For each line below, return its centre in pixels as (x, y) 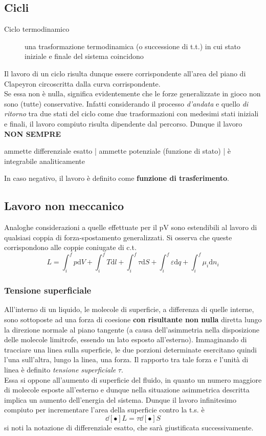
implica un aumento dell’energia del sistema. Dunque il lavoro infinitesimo (120, 399)
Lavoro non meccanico (64, 206)
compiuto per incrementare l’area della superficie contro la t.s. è (104, 410)
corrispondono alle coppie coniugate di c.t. (70, 247)
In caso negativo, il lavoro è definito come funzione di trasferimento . (117, 178)
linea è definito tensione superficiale (60, 369)
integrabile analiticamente (45, 161)
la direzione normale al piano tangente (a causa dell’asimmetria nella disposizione (132, 329)
